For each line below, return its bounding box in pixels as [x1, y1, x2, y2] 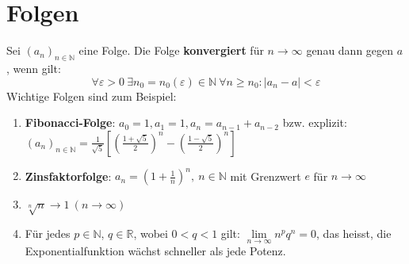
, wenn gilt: [6, 59, 61, 76]
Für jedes [25, 224, 71, 241]
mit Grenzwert [230, 167, 301, 184]
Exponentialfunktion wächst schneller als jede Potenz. [25, 243, 286, 259]
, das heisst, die [316, 224, 392, 241]
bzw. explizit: [282, 114, 347, 131]
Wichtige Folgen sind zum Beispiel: [6, 87, 177, 104]
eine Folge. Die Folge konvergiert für [78, 42, 264, 59]
